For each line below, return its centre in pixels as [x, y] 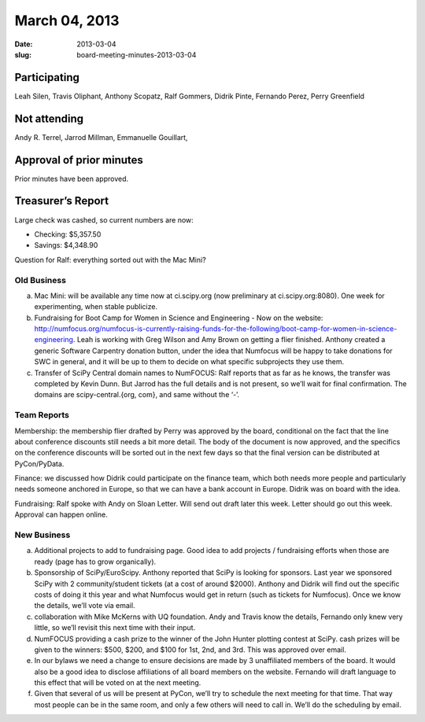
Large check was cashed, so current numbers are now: [104, 219]
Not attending [49, 118]
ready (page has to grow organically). [95, 562]
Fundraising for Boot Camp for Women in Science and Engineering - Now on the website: [179, 318]
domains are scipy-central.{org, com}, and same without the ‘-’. [137, 395]
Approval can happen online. [61, 514]
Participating [47, 77]
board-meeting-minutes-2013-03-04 [137, 54]
